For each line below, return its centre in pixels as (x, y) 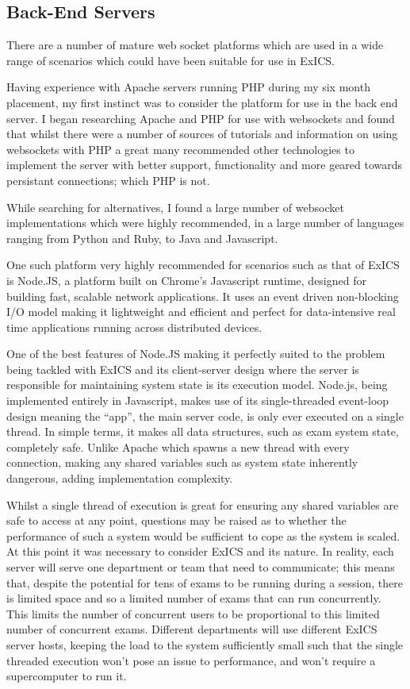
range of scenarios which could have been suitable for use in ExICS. (171, 60)
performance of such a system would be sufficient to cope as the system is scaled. (203, 535)
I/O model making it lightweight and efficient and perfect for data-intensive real (201, 312)
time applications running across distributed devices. (134, 327)
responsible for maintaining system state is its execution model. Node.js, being (197, 385)
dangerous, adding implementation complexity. (120, 478)
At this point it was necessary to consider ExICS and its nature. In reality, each (200, 551)
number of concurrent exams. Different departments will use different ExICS (192, 629)
